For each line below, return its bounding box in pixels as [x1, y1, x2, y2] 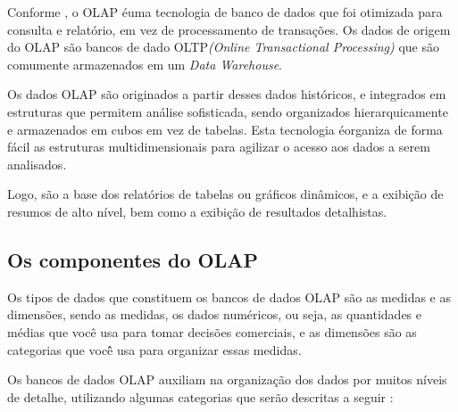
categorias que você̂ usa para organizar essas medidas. [7, 340, 302, 358]
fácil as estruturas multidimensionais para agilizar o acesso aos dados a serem [7, 137, 430, 156]
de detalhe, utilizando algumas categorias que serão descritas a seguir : [7, 387, 394, 406]
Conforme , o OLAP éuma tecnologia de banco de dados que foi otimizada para [7, 3, 443, 21]
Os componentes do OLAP [7, 245, 259, 273]
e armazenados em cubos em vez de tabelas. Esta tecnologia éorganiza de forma [7, 119, 443, 138]
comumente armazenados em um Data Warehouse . [7, 54, 282, 73]
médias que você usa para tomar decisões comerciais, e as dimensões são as [7, 322, 417, 341]
